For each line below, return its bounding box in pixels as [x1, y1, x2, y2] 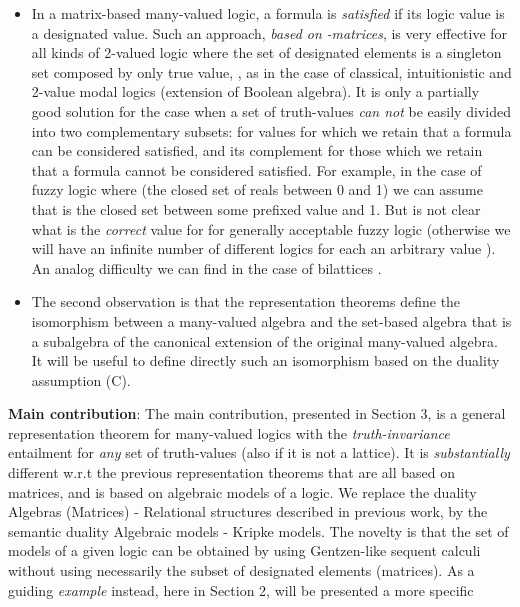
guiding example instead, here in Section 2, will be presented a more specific [8, 579, 474, 600]
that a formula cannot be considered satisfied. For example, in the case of [31, 159, 482, 180]
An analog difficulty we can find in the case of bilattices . [31, 257, 382, 278]
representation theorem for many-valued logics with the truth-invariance [8, 422, 450, 443]
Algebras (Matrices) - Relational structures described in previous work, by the [8, 501, 488, 522]
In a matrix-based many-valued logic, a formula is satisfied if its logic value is [31, 3, 505, 23]
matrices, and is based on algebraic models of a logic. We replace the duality [8, 481, 477, 502]
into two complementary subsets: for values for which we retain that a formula [31, 120, 512, 141]
